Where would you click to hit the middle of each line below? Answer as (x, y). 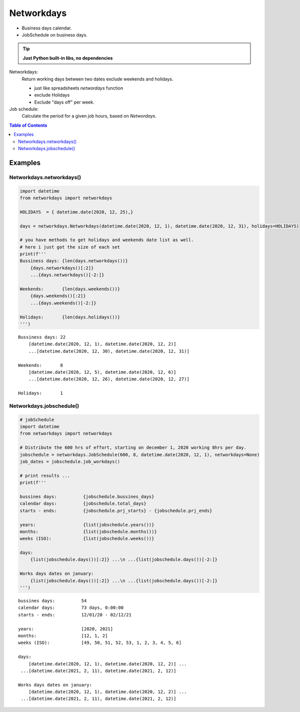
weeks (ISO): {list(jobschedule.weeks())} (87, 539)
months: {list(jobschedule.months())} (88, 531)
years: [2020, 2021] (66, 629)
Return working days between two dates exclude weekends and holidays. (97, 79)
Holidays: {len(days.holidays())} (70, 317)
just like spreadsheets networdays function (79, 88)
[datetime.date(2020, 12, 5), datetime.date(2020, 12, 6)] (102, 372)
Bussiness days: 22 (42, 337)
